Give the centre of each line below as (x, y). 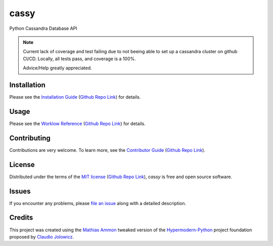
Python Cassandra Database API (43, 28)
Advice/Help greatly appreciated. (57, 68)
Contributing (30, 138)
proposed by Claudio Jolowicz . (42, 237)
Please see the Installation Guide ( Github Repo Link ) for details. (75, 97)
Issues (20, 191)
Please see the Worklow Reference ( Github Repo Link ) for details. (78, 124)
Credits (21, 218)
